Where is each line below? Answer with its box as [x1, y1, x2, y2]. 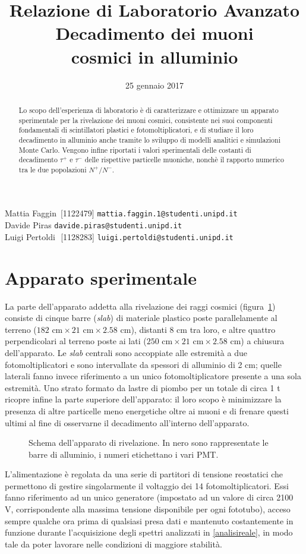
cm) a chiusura [230, 335, 285, 347]
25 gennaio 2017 [125, 78, 184, 91]
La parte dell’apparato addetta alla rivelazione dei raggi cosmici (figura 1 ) [5, 300, 276, 312]
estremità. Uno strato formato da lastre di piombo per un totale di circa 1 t [5, 381, 280, 394]
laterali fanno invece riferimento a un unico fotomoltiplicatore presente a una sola [5, 370, 301, 382]
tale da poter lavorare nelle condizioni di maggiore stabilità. [5, 537, 222, 550]
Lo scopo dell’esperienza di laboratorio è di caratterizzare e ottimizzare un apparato [18, 105, 279, 115]
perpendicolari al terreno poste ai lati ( [5, 335, 147, 347]
